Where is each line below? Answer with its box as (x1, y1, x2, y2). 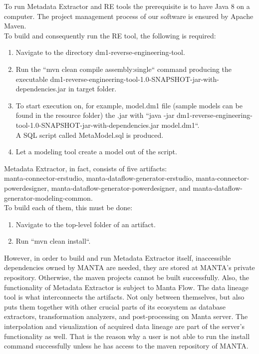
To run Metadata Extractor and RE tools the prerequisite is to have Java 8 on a (4, 1, 250, 11)
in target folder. (68, 83, 117, 94)
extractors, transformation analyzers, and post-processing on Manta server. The (4, 311, 248, 322)
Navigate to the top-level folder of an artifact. (15, 219, 156, 229)
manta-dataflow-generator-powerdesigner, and (51, 182, 191, 193)
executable (15, 73, 48, 84)
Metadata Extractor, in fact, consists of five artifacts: (4, 163, 167, 173)
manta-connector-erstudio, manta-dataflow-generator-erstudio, (4, 173, 194, 183)
